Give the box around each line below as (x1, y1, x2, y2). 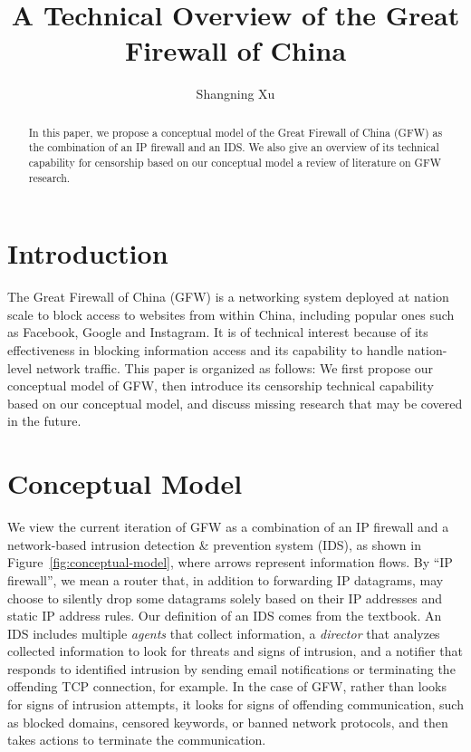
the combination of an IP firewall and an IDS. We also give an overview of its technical (28, 140, 439, 155)
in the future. (7, 411, 82, 430)
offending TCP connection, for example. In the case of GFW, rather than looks (7, 677, 447, 696)
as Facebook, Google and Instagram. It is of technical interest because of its (7, 323, 428, 342)
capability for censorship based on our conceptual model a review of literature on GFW (28, 155, 441, 170)
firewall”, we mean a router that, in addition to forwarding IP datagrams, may (7, 570, 444, 589)
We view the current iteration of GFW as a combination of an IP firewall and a (7, 517, 449, 536)
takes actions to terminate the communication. (7, 730, 266, 749)
